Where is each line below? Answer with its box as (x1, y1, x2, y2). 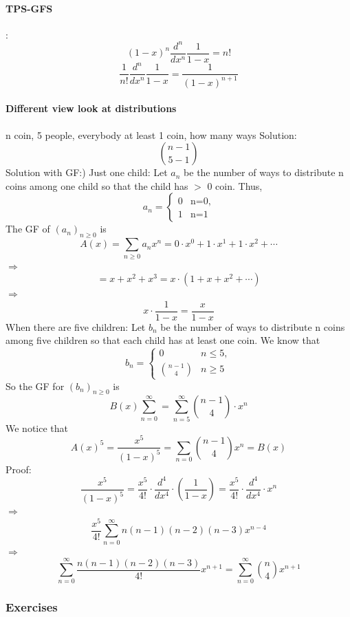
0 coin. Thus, (207, 178, 263, 193)
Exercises (6, 598, 58, 616)
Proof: (6, 462, 32, 476)
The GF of (6, 221, 50, 236)
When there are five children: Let (6, 319, 146, 334)
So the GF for (6, 378, 65, 393)
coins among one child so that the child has (6, 178, 188, 193)
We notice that (6, 420, 68, 435)
